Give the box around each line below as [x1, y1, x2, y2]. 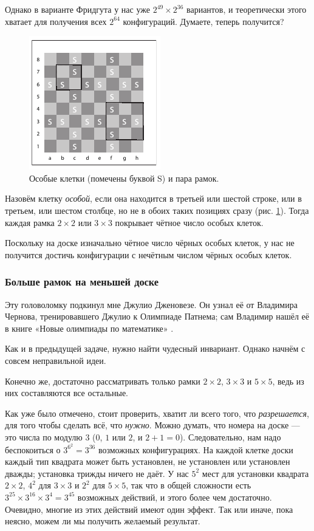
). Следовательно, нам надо [179, 430, 281, 443]
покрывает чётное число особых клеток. [115, 216, 264, 228]
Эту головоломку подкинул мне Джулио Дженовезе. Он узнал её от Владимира [5, 298, 298, 310]
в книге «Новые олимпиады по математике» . [5, 321, 174, 334]
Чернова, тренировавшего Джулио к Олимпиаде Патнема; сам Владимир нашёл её [5, 310, 310, 323]
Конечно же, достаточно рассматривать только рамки [5, 374, 200, 387]
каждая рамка [5, 216, 55, 228]
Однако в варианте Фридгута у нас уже [5, 3, 150, 15]
